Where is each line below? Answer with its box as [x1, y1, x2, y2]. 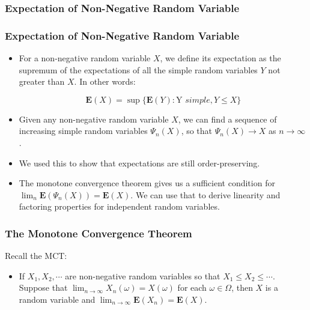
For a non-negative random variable [19, 52, 151, 64]
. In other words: [74, 75, 136, 88]
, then [231, 281, 253, 294]
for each [177, 281, 207, 294]
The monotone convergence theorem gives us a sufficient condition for [19, 177, 275, 189]
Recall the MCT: [5, 249, 67, 262]
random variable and [19, 293, 96, 305]
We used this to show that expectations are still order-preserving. [19, 156, 260, 169]
